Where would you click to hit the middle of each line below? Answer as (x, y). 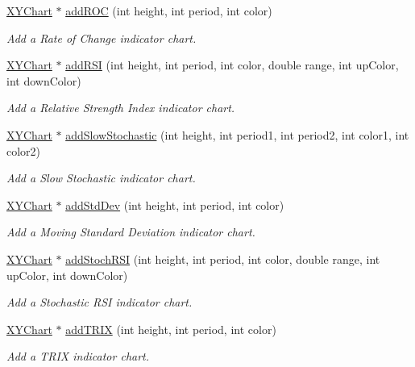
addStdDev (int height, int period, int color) (175, 204)
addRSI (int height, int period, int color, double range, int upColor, (232, 65)
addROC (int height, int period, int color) (169, 10)
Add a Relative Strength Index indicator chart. (121, 108)
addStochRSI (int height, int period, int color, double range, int (223, 259)
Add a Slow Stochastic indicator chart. (101, 178)
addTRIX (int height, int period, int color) (171, 329)
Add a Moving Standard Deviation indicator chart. (131, 232)
